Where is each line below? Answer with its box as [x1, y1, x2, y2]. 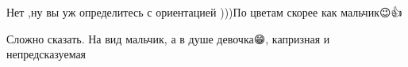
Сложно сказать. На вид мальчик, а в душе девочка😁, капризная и [6, 30, 330, 47]
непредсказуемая [6, 46, 87, 62]
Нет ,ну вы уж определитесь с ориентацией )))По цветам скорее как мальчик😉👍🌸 [6, 4, 406, 20]
